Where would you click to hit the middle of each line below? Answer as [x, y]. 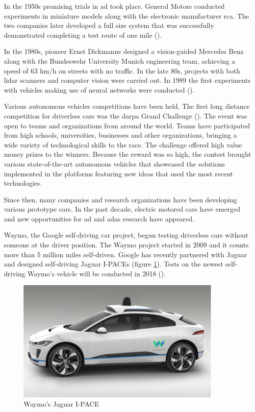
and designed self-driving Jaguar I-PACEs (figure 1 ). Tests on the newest [114, 264]
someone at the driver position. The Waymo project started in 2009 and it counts [127, 245]
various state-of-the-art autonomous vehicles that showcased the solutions [115, 163]
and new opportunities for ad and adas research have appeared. [99, 218]
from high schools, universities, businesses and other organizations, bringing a [120, 135]
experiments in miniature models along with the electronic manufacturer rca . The [127, 15]
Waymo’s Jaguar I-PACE [61, 404]
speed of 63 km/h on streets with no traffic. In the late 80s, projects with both [122, 70]
